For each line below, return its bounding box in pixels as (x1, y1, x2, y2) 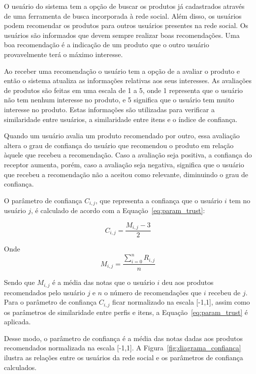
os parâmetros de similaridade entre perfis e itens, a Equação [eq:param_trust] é (4, 307, 248, 317)
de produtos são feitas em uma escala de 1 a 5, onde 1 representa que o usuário (4, 85, 243, 95)
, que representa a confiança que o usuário (96, 195, 223, 205)
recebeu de (208, 287, 241, 297)
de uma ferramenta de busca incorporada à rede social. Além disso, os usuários (4, 10, 242, 21)
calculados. (4, 362, 37, 372)
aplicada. (4, 316, 31, 327)
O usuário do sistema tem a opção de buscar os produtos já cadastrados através (4, 1, 245, 11)
